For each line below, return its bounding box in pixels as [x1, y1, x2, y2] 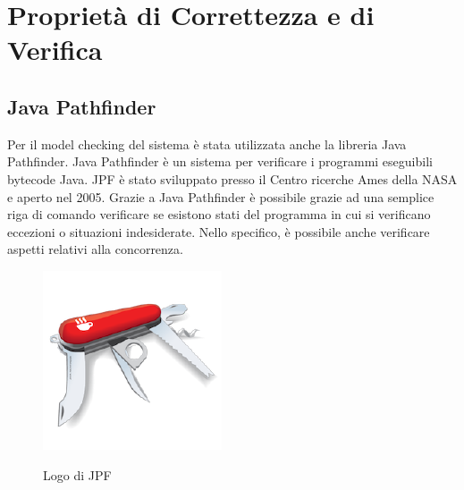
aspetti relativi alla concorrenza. [7, 240, 183, 258]
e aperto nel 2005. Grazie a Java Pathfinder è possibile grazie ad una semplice [7, 187, 434, 206]
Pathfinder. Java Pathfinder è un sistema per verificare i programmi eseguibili [7, 152, 433, 171]
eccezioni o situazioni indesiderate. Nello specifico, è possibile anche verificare [7, 222, 430, 241]
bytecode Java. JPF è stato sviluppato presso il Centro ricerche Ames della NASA [7, 169, 458, 188]
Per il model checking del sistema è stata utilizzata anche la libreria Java [7, 134, 407, 153]
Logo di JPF [43, 465, 112, 484]
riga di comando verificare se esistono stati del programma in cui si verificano [7, 205, 431, 224]
